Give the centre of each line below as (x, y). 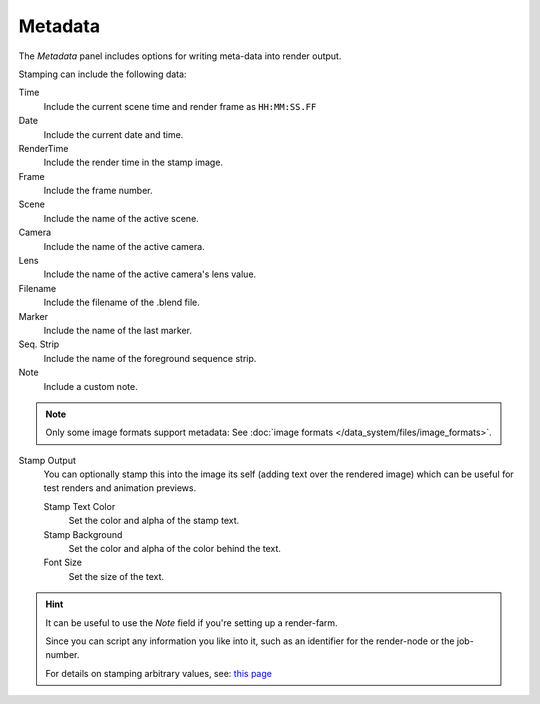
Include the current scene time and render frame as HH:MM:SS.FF (180, 106)
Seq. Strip (39, 344)
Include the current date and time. (113, 134)
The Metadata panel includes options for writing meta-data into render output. (180, 56)
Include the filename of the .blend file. (121, 302)
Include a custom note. (91, 386)
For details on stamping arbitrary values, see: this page (158, 673)
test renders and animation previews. (120, 488)
